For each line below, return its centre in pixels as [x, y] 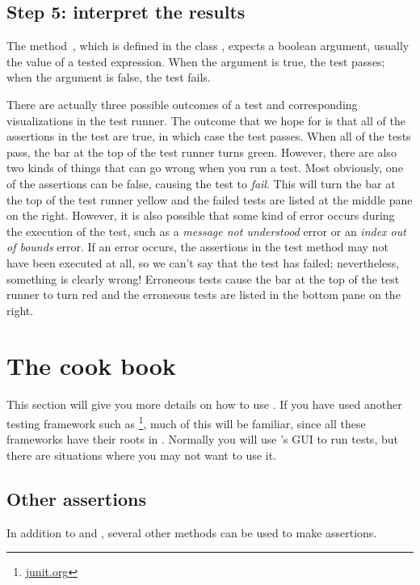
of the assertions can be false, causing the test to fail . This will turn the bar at [201, 183]
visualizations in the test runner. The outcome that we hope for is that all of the [206, 120]
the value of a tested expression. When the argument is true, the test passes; [196, 61]
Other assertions [76, 498]
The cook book [91, 366]
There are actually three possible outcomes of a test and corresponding [182, 104]
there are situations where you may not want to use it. [141, 455]
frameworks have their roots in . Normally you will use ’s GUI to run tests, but [202, 439]
